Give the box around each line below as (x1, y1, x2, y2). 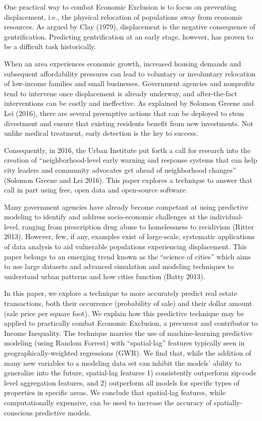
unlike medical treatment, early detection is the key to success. (4, 128, 198, 138)
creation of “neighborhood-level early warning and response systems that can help (4, 155, 257, 165)
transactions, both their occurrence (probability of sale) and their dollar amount (4, 298, 252, 309)
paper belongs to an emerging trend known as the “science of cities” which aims (4, 251, 251, 261)
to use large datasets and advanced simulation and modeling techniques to (4, 261, 234, 272)
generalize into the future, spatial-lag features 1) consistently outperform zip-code (4, 367, 256, 378)
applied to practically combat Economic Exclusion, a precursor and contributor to (4, 318, 258, 328)
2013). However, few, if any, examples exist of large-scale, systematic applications (4, 231, 255, 242)
